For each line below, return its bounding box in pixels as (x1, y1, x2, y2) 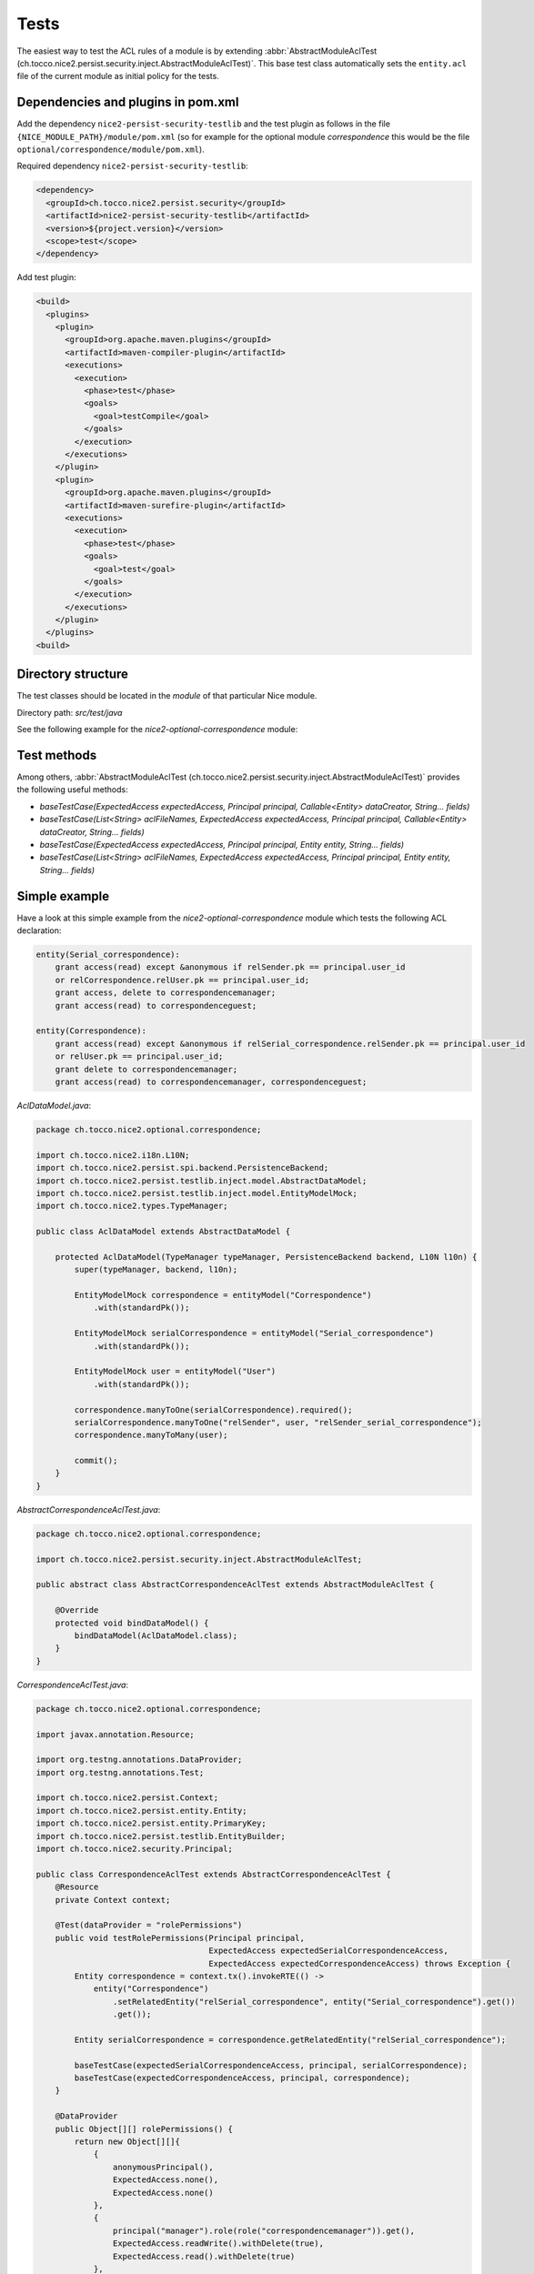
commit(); (74, 1455, 118, 1466)
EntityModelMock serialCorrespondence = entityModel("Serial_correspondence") (74, 1328, 435, 1339)
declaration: (16, 925, 62, 936)
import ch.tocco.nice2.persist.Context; (35, 1793, 218, 1803)
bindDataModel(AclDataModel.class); (74, 1630, 238, 1641)
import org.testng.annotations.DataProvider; (35, 1755, 243, 1765)
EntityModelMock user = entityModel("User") (74, 1366, 277, 1377)
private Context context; (55, 1895, 171, 1905)
